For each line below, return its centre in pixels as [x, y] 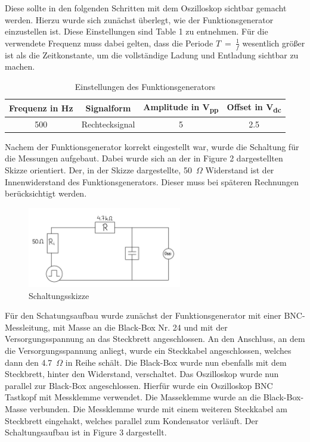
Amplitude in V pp [181, 108]
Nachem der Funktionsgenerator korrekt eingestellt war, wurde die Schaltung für [152, 146]
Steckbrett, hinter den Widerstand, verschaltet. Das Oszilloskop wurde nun [142, 374]
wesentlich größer [274, 43]
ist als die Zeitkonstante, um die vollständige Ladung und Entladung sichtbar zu [152, 55]
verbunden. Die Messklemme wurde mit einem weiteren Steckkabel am [158, 408]
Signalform [108, 108]
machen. [20, 66]
